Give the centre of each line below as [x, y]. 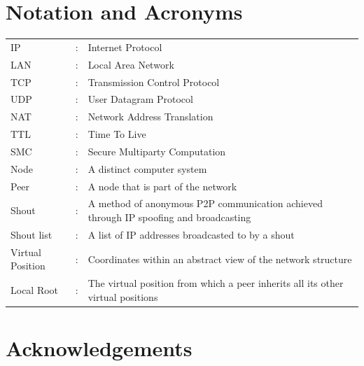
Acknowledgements [99, 348]
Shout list [31, 234]
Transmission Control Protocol [154, 82]
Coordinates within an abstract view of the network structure [220, 259]
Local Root [35, 289]
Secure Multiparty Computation [157, 151]
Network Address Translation [150, 117]
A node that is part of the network [162, 186]
